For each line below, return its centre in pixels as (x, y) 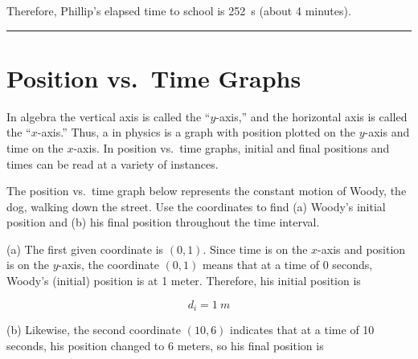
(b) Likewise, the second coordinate (94, 330)
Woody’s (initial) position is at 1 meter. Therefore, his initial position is (184, 281)
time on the (35, 147)
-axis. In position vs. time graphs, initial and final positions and (232, 147)
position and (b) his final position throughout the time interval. (163, 222)
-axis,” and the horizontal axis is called (311, 116)
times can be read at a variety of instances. (113, 163)
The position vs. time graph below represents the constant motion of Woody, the (207, 191)
